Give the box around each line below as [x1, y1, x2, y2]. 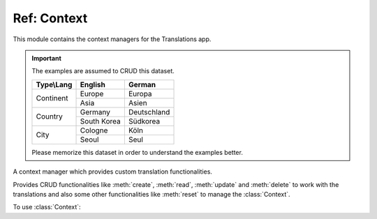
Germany [80, 107, 111, 116]
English [80, 80, 106, 89]
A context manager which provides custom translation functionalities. [13, 167, 213, 176]
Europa [128, 89, 153, 98]
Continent [36, 93, 69, 103]
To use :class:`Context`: [13, 203, 81, 211]
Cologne [80, 126, 108, 135]
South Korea [80, 116, 121, 126]
